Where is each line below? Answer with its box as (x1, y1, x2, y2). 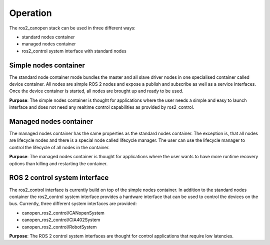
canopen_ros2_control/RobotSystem (21, 224, 97, 230)
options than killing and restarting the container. (9, 160, 108, 167)
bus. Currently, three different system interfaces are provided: (9, 201, 137, 207)
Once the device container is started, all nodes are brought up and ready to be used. (9, 88, 183, 94)
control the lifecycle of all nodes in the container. (9, 144, 110, 150)
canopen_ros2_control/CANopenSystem (21, 210, 105, 216)
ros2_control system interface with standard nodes (21, 48, 127, 54)
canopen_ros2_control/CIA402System (21, 217, 100, 223)
